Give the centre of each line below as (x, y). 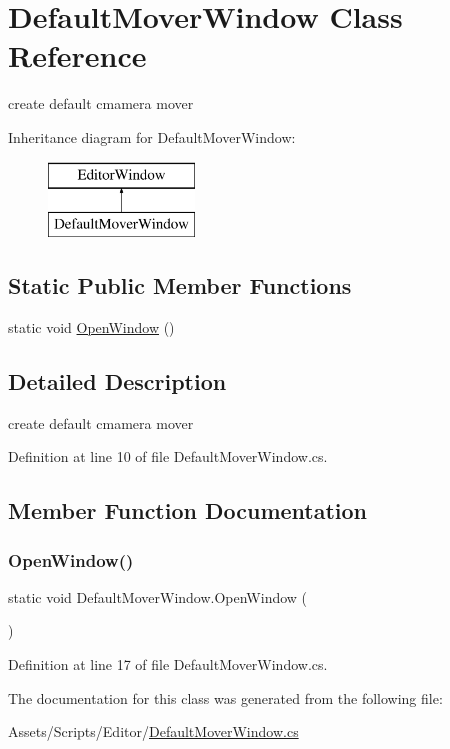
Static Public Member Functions (180, 285)
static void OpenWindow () (91, 326)
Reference (77, 55)
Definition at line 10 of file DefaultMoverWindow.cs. (168, 456)
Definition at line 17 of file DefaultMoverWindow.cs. (168, 664)
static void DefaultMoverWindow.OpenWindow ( (158, 596)
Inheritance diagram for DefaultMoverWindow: (152, 136)
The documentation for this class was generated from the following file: (225, 697)
